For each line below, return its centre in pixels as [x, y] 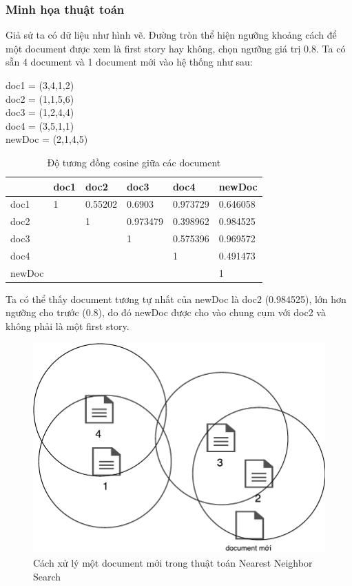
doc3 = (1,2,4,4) [40, 112]
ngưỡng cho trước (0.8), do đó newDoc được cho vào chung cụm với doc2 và [166, 312]
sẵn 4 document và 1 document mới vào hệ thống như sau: [129, 62]
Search [47, 576]
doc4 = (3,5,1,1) [40, 125]
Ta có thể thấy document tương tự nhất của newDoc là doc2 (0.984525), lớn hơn [176, 299]
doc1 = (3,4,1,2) [40, 85]
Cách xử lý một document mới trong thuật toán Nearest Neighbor [173, 563]
